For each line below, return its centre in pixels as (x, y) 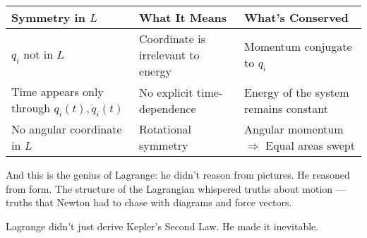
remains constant (286, 108)
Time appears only (58, 91)
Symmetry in (48, 17)
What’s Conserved (296, 17)
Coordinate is (172, 38)
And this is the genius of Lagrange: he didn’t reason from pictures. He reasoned (178, 175)
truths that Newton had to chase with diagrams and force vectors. (149, 202)
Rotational (166, 129)
